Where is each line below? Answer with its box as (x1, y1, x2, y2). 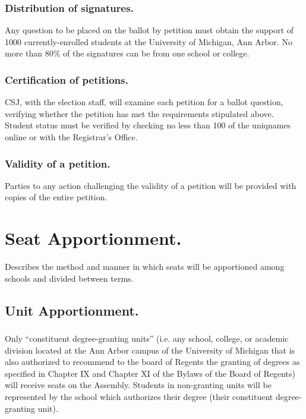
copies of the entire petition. (5, 191, 108, 203)
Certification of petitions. (5, 72, 128, 87)
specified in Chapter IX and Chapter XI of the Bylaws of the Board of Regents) (5, 367, 295, 379)
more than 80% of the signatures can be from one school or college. (5, 47, 250, 59)
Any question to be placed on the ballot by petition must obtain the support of (5, 24, 294, 36)
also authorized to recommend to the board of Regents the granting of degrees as (5, 355, 300, 368)
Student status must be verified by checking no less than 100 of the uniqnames (5, 119, 291, 131)
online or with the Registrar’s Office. (5, 131, 138, 143)
